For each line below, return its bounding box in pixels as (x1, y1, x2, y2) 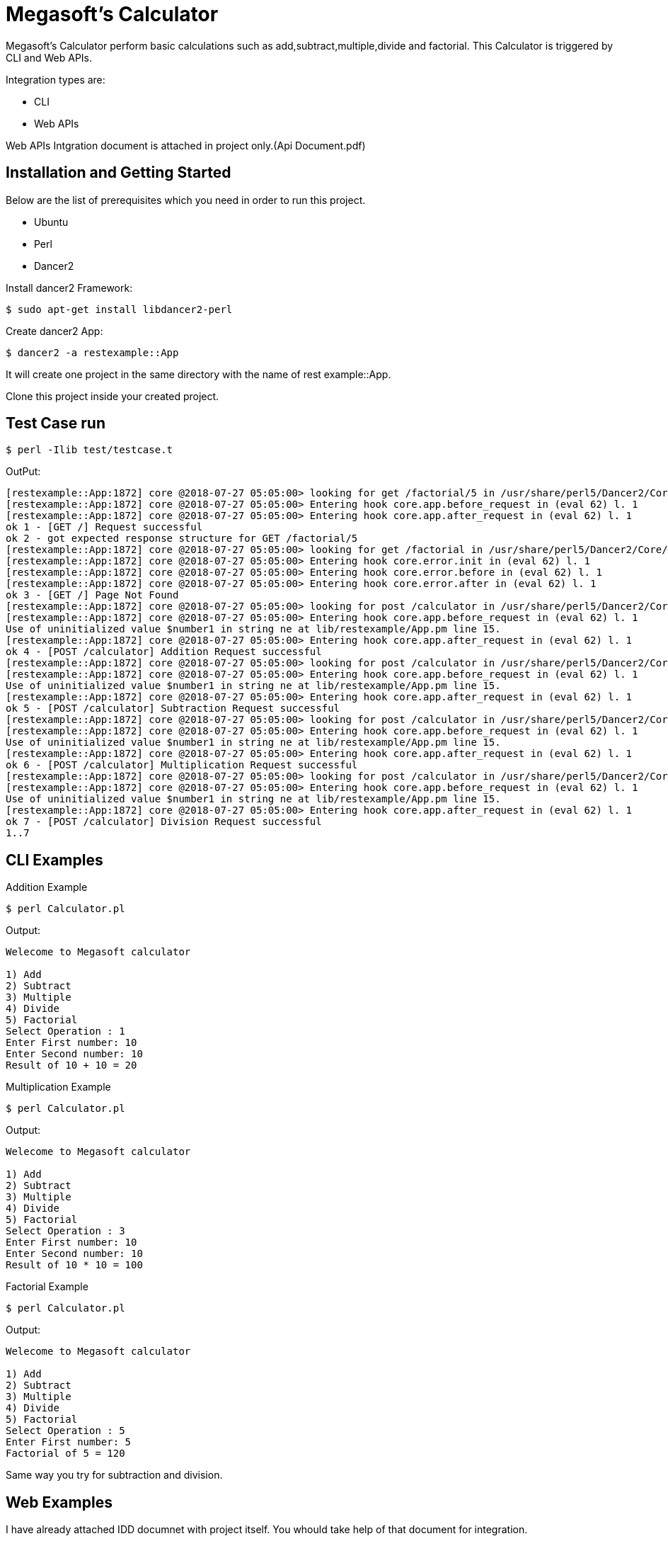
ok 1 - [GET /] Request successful (6, 521, 203, 533)
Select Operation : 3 (6, 1225, 125, 1237)
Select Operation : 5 (6, 1425, 125, 1437)
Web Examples (6, 1493, 113, 1511)
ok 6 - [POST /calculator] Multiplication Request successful (6, 759, 358, 771)
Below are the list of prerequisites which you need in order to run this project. (6, 193, 366, 206)
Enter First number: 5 (6, 1436, 132, 1448)
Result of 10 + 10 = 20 (6, 1059, 137, 1071)
